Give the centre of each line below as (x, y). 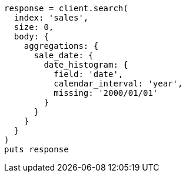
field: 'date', (89, 74)
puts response (36, 149)
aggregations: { (61, 46)
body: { (31, 36)
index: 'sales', (51, 18)
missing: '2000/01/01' (106, 93)
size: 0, (34, 27)
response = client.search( (66, 8)
